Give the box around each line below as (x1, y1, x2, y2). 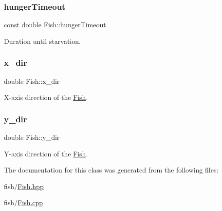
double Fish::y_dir (4, 132, 60, 142)
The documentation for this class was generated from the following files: (4, 165, 219, 175)
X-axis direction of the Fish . (4, 92, 88, 102)
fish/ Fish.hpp (4, 181, 44, 191)
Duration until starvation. (4, 36, 81, 46)
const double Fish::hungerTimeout (4, 19, 106, 30)
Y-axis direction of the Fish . (4, 148, 88, 158)
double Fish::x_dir (4, 76, 60, 86)
